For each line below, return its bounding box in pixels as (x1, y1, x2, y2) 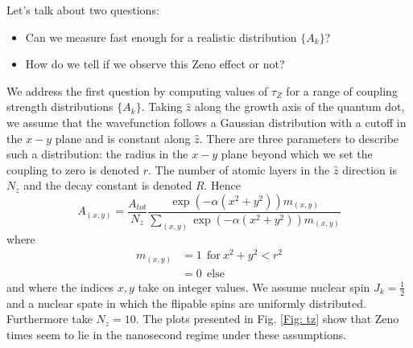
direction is (342, 161, 397, 178)
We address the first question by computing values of (6, 82, 268, 99)
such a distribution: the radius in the (6, 145, 188, 162)
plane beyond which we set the (221, 145, 373, 162)
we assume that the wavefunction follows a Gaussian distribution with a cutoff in (6, 113, 407, 130)
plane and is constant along (55, 129, 191, 146)
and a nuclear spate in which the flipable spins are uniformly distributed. (6, 294, 366, 311)
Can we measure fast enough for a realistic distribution (25, 28, 297, 45)
